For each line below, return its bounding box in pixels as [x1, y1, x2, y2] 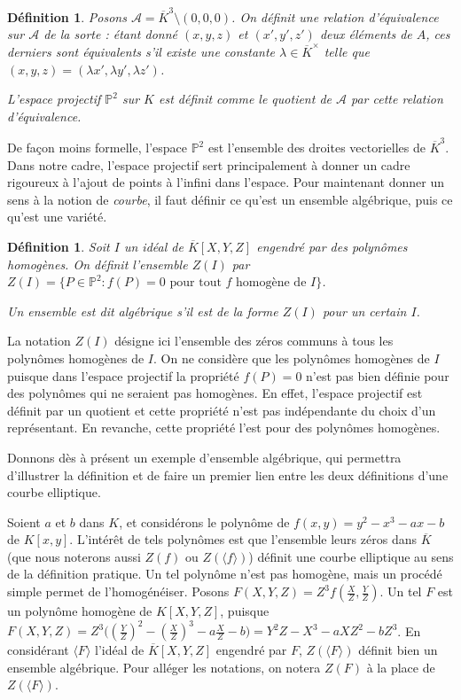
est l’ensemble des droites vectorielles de [207, 138, 426, 156]
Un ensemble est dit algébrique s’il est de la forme [7, 301, 278, 320]
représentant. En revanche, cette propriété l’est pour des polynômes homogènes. [7, 418, 441, 437]
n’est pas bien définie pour [306, 366, 449, 385]
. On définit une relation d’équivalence [231, 7, 439, 26]
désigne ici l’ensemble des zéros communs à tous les [114, 331, 394, 350]
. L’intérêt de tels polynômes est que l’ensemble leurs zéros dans [69, 530, 417, 548]
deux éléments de [319, 25, 412, 43]
